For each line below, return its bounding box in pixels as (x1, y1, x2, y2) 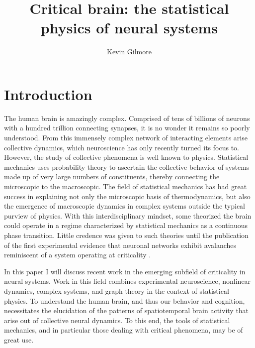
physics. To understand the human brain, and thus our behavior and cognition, (4, 295, 245, 306)
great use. (4, 334, 34, 345)
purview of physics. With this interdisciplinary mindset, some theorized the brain (4, 210, 252, 221)
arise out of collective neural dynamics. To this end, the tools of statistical (4, 315, 230, 325)
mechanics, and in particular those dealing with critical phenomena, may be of (4, 325, 243, 335)
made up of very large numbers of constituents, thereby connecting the (4, 171, 220, 182)
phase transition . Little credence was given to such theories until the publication (4, 230, 249, 240)
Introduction (4, 84, 92, 104)
